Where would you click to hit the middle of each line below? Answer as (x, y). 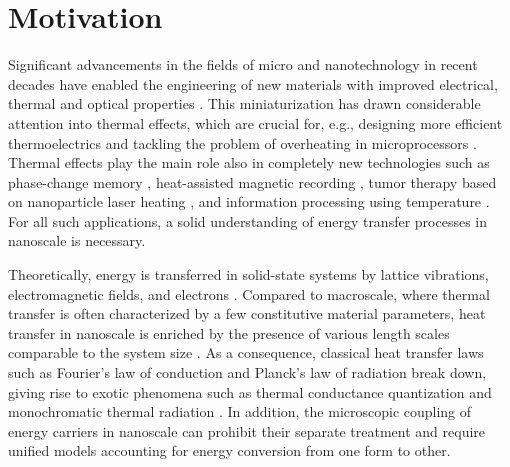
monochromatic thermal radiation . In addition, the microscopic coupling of (240, 411)
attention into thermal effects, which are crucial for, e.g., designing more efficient (255, 122)
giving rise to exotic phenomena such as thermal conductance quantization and (250, 391)
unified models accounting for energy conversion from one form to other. (229, 450)
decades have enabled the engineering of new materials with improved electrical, (253, 83)
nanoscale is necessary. (77, 240)
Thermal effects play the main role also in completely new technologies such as (249, 162)
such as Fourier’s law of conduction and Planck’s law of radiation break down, (247, 372)
